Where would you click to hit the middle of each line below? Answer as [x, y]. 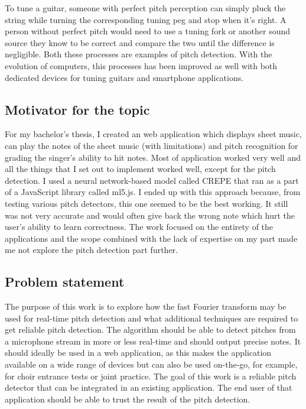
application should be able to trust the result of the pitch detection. [128, 399]
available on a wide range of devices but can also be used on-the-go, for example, [151, 364]
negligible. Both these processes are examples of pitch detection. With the [139, 54]
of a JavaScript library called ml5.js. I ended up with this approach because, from [153, 192]
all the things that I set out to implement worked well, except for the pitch [140, 169]
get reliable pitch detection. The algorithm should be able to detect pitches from [150, 330]
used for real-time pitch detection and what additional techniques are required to [152, 318]
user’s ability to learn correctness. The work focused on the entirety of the [139, 227]
